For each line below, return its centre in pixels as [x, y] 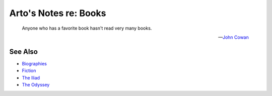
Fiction [29, 71]
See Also [23, 52]
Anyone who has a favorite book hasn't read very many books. [87, 28]
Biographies [35, 63]
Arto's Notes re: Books [58, 13]
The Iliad [31, 77]
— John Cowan [233, 37]
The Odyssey [36, 85]
